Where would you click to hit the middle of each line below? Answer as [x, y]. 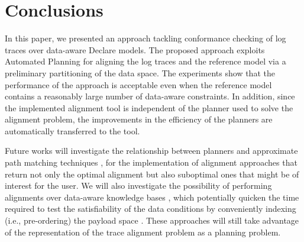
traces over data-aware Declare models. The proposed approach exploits [135, 49]
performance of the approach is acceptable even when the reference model [138, 84]
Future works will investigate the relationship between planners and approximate [151, 151]
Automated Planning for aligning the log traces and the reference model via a [145, 61]
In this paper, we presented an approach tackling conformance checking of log [145, 38]
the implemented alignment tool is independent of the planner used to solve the [149, 107]
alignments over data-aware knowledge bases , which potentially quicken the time [152, 197]
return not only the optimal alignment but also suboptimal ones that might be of [152, 174]
